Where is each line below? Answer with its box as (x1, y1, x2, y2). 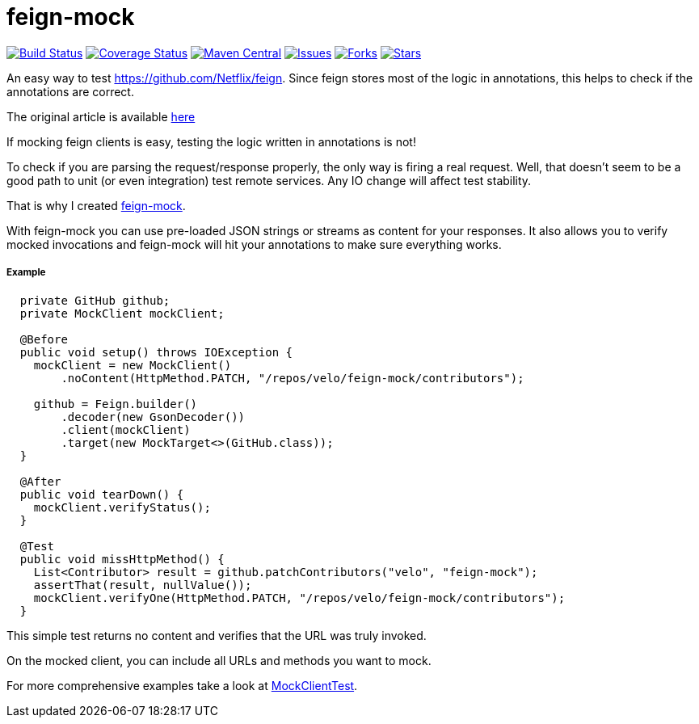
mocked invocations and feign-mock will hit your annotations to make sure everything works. (6, 237, 502, 251)
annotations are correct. (6, 84, 134, 99)
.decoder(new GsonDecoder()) (61, 410, 246, 423)
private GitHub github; (19, 293, 171, 307)
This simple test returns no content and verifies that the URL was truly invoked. (6, 628, 427, 642)
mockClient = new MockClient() (33, 358, 232, 372)
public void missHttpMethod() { (19, 552, 225, 566)
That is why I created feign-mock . (6, 198, 186, 213)
